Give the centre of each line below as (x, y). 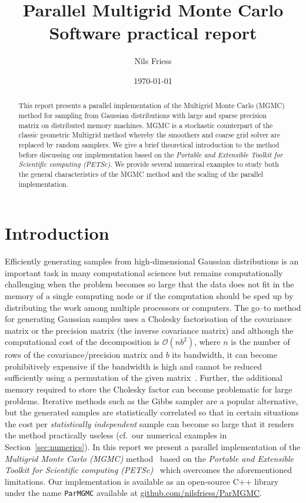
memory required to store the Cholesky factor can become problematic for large (149, 389)
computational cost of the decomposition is (82, 342)
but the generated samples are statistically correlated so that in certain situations (152, 412)
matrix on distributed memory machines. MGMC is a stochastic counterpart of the (146, 125)
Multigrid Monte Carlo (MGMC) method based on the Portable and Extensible (149, 458)
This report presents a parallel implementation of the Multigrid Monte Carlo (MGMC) (152, 105)
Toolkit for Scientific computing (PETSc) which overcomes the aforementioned (148, 470)
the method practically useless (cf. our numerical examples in (116, 435)
